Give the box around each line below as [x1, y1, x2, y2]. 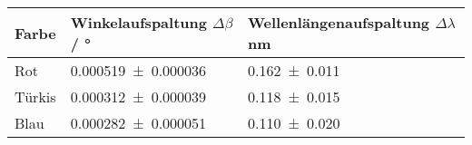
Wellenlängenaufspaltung [248, 12, 430, 33]
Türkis [15, 86, 56, 107]
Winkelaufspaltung [70, 12, 207, 33]
